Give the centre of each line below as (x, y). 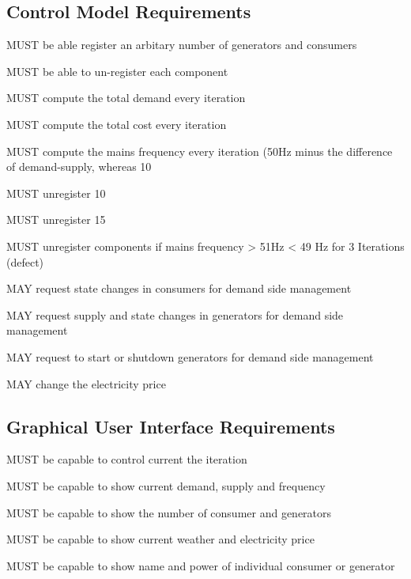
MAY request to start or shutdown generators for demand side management (190, 356)
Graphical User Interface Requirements (171, 426)
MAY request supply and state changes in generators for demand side (175, 314)
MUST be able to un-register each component (117, 71)
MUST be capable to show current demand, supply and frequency (166, 485)
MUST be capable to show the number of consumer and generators (169, 512)
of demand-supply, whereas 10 (79, 167)
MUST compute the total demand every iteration (126, 98)
